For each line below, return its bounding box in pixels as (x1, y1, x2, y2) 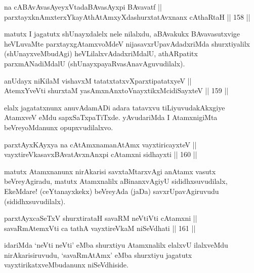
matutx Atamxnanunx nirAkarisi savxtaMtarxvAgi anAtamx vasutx (4, 166, 216, 176)
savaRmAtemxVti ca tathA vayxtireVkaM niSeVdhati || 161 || (4, 222, 196, 233)
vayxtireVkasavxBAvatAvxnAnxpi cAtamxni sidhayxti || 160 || (4, 149, 197, 160)
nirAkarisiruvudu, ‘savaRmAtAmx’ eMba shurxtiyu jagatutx (4, 249, 192, 260)
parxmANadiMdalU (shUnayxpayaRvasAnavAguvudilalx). (4, 58, 185, 68)
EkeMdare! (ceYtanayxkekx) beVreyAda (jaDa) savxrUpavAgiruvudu (4, 185, 219, 196)
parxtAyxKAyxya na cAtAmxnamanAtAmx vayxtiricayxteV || (4, 139, 197, 149)
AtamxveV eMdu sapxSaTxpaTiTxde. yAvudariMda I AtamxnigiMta (4, 112, 218, 123)
